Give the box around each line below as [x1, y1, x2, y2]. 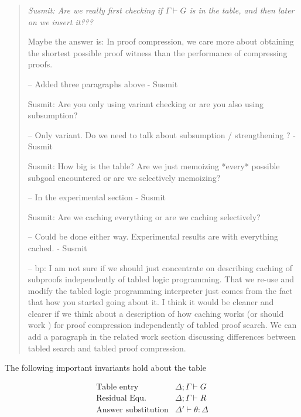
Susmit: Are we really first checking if [28, 4, 163, 16]
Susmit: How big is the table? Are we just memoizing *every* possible [28, 159, 280, 172]
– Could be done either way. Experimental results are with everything [28, 230, 278, 242]
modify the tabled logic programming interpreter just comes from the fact [28, 284, 293, 296]
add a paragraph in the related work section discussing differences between [28, 330, 296, 343]
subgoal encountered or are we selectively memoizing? [28, 171, 221, 183]
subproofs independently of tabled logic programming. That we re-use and [28, 273, 295, 285]
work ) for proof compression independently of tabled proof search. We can [28, 319, 297, 331]
